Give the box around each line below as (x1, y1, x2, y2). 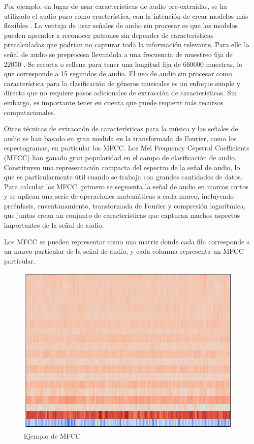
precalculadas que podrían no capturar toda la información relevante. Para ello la (4, 39, 250, 50)
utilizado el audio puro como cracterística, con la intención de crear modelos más (4, 10, 248, 21)
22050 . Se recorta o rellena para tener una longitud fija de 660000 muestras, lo (4, 59, 243, 69)
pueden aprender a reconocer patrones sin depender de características (4, 30, 214, 40)
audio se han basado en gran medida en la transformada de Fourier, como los (4, 133, 237, 143)
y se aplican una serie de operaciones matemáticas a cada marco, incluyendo (4, 191, 234, 201)
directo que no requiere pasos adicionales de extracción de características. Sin (4, 88, 237, 98)
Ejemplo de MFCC (24, 431, 81, 441)
